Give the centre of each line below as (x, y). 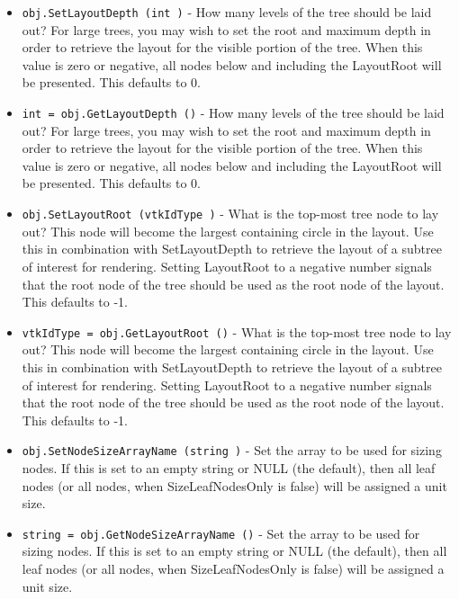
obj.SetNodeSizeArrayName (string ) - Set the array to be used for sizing (232, 450)
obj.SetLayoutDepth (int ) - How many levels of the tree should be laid (227, 12)
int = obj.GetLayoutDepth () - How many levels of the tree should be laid (233, 113)
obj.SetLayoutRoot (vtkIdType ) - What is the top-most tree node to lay (230, 214)
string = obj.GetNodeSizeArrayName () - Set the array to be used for (221, 533)
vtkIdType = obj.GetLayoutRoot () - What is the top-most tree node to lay (237, 331)
